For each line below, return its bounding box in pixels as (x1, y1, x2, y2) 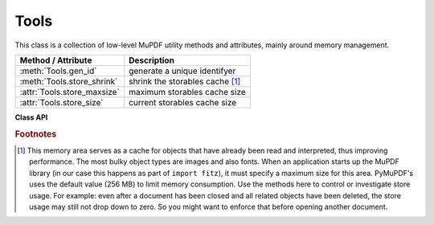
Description (129, 55, 174, 66)
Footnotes (14, 129, 57, 140)
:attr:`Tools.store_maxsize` (19, 86, 120, 97)
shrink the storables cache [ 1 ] (129, 76, 241, 87)
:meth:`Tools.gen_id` (19, 65, 97, 76)
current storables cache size (129, 96, 237, 108)
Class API (14, 112, 48, 122)
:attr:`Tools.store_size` (19, 96, 104, 108)
